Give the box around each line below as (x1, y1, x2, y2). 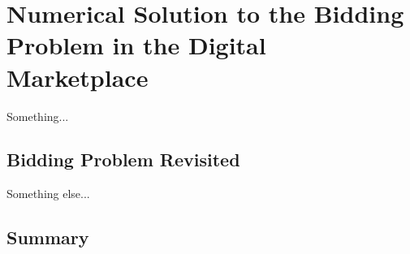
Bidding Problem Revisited (6, 147, 240, 172)
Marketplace (6, 60, 149, 93)
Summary (6, 225, 89, 250)
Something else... (6, 185, 90, 202)
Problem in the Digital (6, 28, 266, 62)
